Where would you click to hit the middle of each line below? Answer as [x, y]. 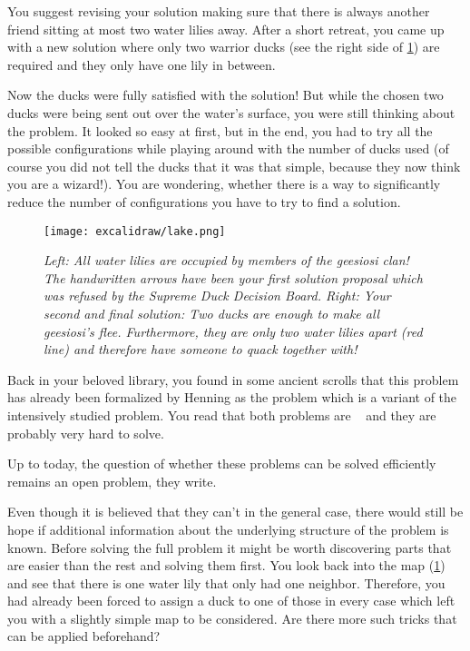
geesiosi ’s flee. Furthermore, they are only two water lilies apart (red [233, 331]
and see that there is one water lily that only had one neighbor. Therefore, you [226, 582]
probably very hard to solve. [86, 433]
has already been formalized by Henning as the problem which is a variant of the [232, 397]
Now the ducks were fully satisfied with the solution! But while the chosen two [225, 95]
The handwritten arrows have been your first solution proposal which [233, 277]
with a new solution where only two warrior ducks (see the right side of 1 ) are [224, 47]
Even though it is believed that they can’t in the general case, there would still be [235, 512]
